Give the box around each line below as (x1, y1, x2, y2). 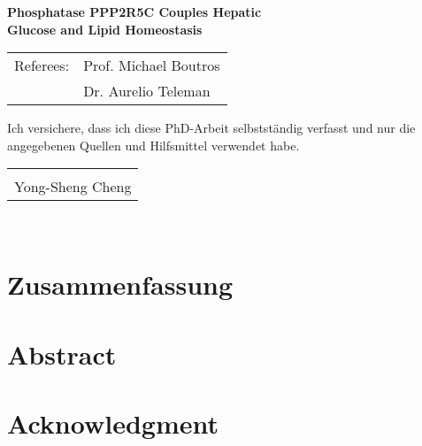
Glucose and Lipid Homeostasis (7, 19, 203, 38)
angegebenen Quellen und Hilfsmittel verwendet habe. (7, 135, 300, 154)
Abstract (7, 335, 117, 372)
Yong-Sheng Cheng (14, 176, 132, 197)
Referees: (14, 55, 70, 76)
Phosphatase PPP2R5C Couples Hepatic (7, 3, 262, 20)
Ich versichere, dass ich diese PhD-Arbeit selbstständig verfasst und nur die (7, 119, 416, 137)
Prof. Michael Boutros (83, 55, 220, 76)
